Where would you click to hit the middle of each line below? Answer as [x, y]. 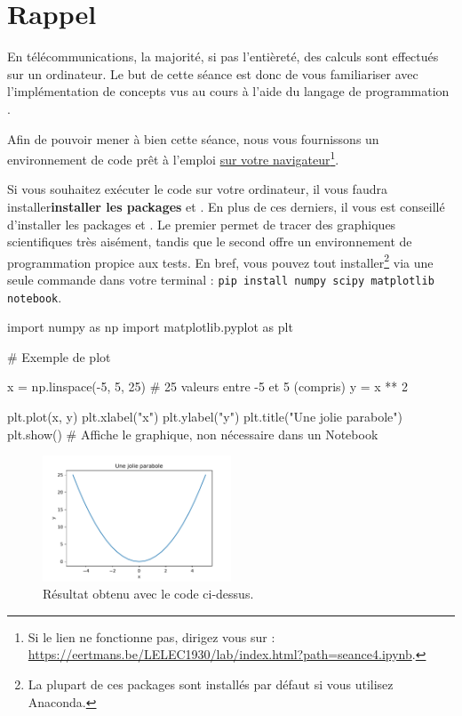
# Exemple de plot [59, 356]
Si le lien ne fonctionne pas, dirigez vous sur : [151, 636]
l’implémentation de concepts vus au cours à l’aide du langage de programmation [228, 91]
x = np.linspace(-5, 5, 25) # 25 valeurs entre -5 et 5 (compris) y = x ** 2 [208, 386]
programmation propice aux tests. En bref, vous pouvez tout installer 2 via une [220, 261]
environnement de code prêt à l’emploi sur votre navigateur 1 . [173, 158]
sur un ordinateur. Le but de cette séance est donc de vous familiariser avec [213, 73]
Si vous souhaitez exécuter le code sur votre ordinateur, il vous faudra [197, 189]
